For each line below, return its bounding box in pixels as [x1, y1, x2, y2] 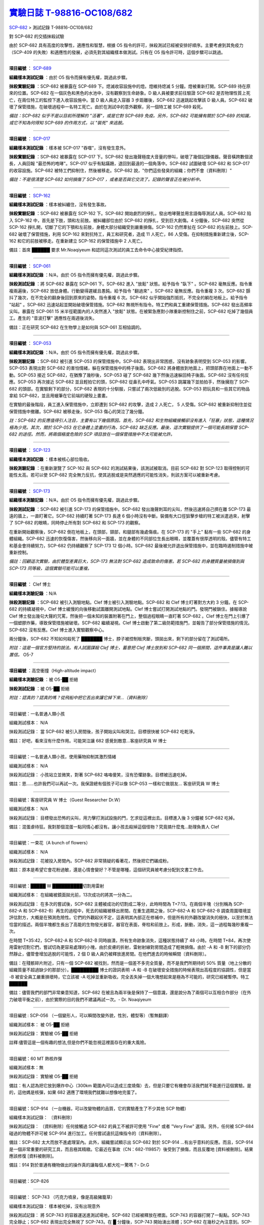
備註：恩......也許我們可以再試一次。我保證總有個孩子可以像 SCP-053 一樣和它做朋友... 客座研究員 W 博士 [9, 781, 220, 786]
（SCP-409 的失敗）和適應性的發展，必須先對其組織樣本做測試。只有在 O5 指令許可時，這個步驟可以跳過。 [9, 49, 226, 55]
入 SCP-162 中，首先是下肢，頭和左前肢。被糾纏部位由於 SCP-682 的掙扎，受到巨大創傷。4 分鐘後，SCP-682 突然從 [9, 217, 244, 223]
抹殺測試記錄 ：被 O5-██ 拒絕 [9, 686, 70, 691]
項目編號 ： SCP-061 [9, 263, 51, 269]
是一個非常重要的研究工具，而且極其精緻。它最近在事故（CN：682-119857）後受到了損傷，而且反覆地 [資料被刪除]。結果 [9, 1146, 254, 1152]
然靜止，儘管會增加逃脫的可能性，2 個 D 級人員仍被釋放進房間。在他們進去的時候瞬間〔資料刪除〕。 [9, 951, 209, 957]
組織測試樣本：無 [9, 1065, 44, 1071]
